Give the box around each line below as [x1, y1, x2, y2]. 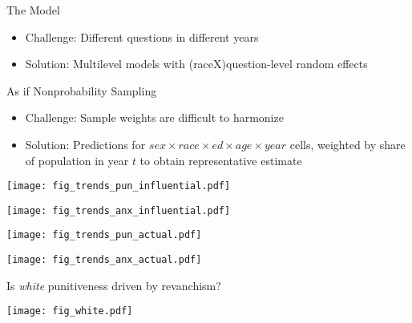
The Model [6, 2, 60, 18]
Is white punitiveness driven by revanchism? [6, 277, 221, 293]
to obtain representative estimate [139, 151, 302, 168]
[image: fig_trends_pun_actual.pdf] [6, 229, 202, 241]
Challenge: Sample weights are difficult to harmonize [25, 109, 284, 126]
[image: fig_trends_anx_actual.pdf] [6, 254, 202, 266]
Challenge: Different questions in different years [25, 28, 259, 45]
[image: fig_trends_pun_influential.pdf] [6, 180, 231, 192]
